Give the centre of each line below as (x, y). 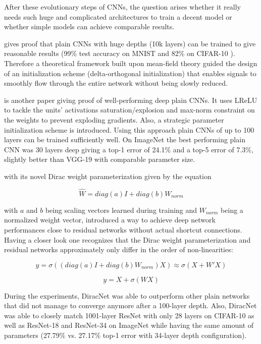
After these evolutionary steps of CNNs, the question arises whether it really (122, 7)
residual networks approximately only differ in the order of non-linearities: (119, 249)
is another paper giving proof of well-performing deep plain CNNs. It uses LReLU (131, 100)
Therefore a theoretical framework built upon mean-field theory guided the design (131, 63)
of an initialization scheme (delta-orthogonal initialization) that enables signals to (130, 73)
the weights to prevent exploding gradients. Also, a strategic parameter (114, 119)
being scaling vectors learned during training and (121, 210)
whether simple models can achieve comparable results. (89, 26)
